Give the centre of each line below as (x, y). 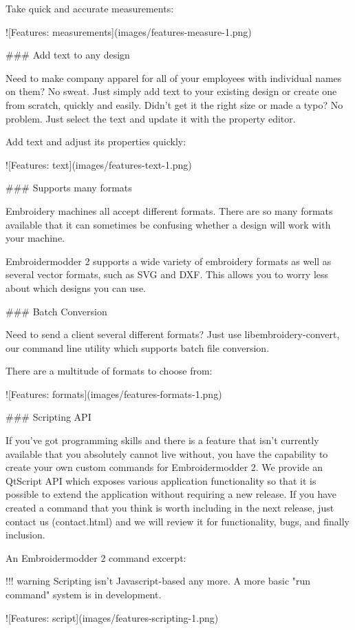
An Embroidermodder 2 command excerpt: (96, 557)
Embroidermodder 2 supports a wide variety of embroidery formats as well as (169, 261)
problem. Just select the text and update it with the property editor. (151, 118)
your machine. (35, 238)
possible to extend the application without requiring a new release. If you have (171, 494)
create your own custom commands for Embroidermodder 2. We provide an (164, 467)
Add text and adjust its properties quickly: (96, 141)
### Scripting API (49, 417)
